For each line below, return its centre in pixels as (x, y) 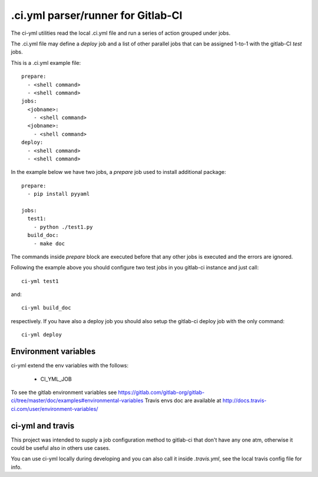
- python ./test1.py (63, 227)
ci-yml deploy (42, 335)
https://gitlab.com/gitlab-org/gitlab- (161, 392)
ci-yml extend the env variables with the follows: (70, 366)
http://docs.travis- (245, 400)
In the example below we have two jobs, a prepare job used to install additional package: (118, 172)
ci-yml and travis (43, 425)
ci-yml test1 (40, 281)
